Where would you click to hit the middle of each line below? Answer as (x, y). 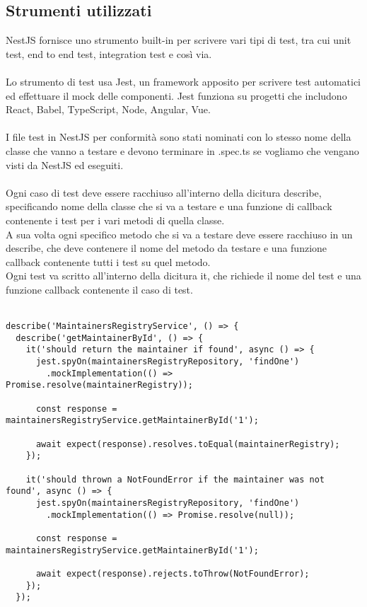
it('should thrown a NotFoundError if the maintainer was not (175, 479)
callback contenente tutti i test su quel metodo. (108, 261)
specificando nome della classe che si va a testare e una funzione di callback (169, 206)
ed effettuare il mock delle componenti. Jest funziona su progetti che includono (176, 95)
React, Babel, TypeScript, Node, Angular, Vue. (108, 109)
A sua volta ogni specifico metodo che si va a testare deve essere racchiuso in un (179, 234)
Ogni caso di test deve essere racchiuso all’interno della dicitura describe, (164, 192)
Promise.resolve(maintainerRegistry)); (99, 385)
